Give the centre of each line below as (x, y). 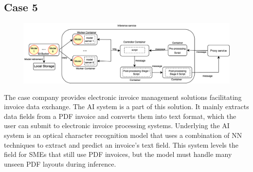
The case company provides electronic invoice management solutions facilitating (123, 97)
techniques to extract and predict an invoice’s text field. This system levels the (121, 144)
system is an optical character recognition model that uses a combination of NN (123, 135)
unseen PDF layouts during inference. (60, 163)
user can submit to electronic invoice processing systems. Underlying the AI (117, 125)
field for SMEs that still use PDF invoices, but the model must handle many (118, 154)
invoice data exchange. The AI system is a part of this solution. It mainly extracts (126, 106)
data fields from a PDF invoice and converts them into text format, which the (120, 116)
